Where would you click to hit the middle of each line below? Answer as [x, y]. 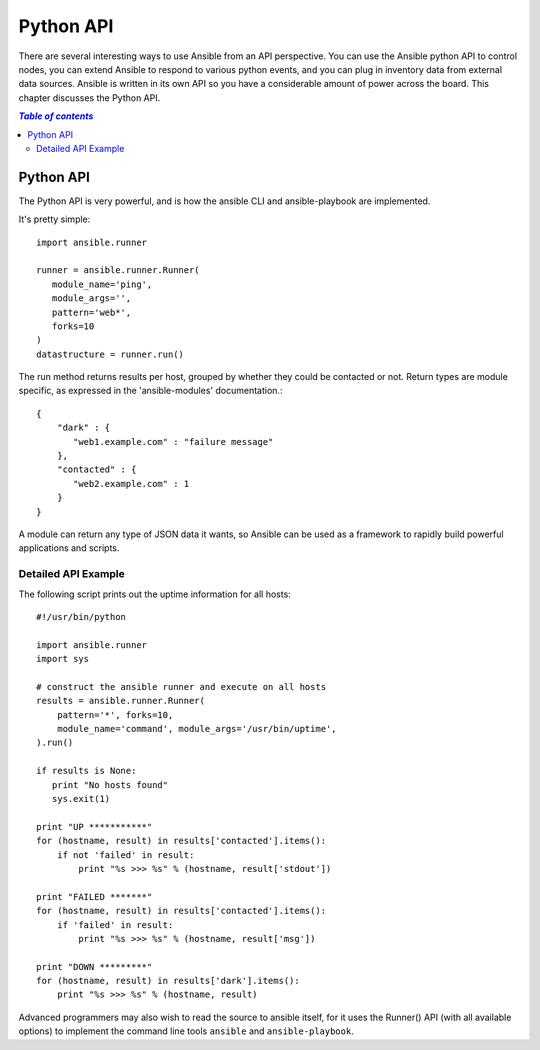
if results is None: [86, 771]
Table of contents [56, 116]
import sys [63, 659]
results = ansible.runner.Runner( [120, 701]
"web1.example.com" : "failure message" [173, 441]
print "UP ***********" [94, 826]
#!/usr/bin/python [81, 616]
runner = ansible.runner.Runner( [118, 270]
